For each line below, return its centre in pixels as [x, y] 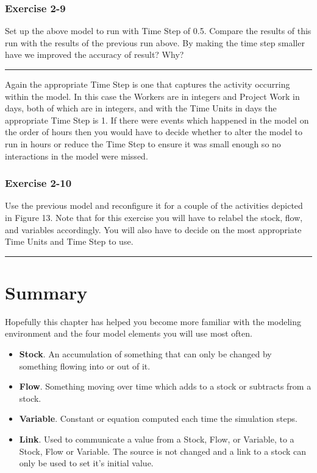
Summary [46, 292]
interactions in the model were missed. [77, 156]
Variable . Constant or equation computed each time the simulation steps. [158, 419]
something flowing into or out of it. [85, 366]
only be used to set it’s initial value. [86, 463]
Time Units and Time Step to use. [69, 241]
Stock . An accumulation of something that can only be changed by [145, 354]
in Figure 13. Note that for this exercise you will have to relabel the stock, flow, [154, 217]
